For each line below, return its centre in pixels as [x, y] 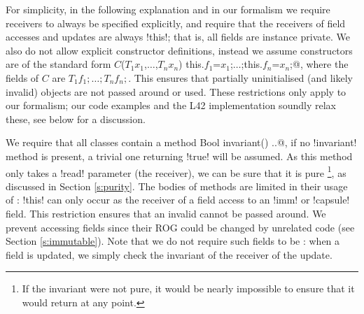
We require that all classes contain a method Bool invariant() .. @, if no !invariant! [181, 142]
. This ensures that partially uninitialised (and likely [241, 77]
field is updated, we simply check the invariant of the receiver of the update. [169, 254]
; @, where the [319, 64]
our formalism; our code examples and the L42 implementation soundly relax [171, 105]
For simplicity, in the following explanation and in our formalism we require [168, 9]
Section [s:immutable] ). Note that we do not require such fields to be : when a [173, 241]
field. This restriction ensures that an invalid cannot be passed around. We [166, 213]
